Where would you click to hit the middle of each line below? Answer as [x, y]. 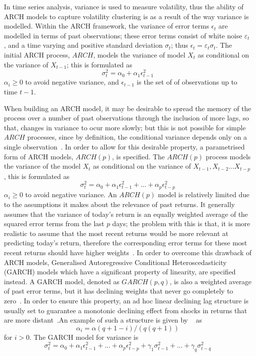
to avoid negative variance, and [72, 82]
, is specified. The [139, 156]
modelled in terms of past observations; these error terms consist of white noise [123, 35]
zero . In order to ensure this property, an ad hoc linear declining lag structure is [126, 300]
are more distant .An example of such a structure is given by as [103, 320]
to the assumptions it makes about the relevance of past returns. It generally [119, 204]
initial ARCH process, [37, 54]
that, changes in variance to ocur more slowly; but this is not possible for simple [125, 127]
